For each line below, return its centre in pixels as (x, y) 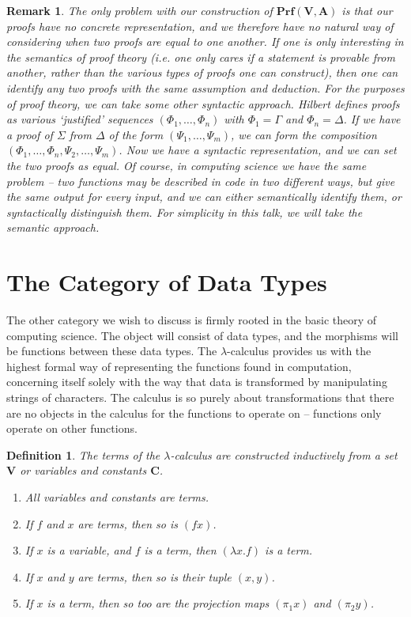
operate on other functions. (72, 428)
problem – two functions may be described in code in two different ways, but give (201, 181)
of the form (136, 134)
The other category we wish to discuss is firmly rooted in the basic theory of (192, 320)
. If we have (372, 119)
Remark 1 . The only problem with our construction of (140, 10)
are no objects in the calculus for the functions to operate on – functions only (194, 413)
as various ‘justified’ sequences (80, 119)
